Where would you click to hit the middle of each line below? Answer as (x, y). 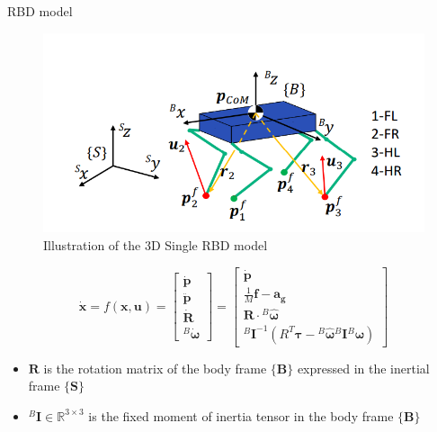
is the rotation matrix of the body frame (155, 368)
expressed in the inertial (363, 368)
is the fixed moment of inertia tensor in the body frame (241, 415)
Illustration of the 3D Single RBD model (156, 245)
